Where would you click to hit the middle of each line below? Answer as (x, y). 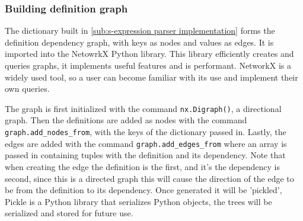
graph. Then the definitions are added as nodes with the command (126, 120)
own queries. (27, 89)
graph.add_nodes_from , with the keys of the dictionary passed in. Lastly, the (146, 132)
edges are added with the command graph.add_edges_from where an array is (146, 143)
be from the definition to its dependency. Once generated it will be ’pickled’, (143, 190)
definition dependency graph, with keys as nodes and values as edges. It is (139, 42)
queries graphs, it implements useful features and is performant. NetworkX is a (148, 65)
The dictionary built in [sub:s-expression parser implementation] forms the (140, 31)
